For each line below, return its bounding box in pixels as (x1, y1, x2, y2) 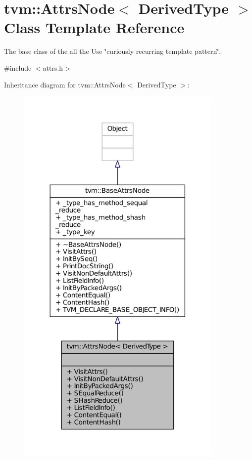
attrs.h (43, 62, 63, 73)
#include (4, 62, 32, 73)
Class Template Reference (4, 17, 185, 38)
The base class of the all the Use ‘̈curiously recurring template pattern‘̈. (4, 46, 221, 56)
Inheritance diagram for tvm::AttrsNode (4, 79, 126, 89)
